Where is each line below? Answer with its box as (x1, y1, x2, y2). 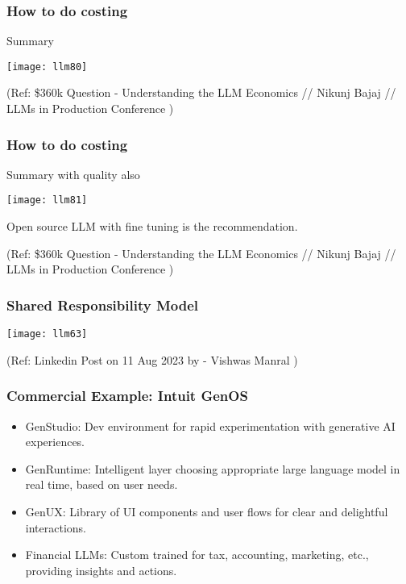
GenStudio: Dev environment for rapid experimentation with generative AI (25, 417, 396, 434)
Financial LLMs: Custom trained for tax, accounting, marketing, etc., (25, 546, 369, 563)
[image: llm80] (6, 60, 88, 73)
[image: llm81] (6, 194, 88, 206)
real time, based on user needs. (25, 476, 178, 493)
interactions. (25, 519, 86, 536)
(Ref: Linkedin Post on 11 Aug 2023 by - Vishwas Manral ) (6, 351, 298, 368)
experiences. (25, 433, 85, 450)
